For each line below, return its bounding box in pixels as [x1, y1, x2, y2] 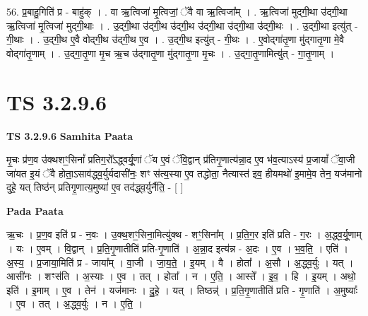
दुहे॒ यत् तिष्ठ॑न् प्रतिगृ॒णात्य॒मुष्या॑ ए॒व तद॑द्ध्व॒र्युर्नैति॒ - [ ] [6, 180, 184, 194]
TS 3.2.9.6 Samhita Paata [6, 128, 133, 143]
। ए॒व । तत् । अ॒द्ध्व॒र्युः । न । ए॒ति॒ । [6, 296, 143, 311]
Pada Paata [6, 203, 64, 218]
